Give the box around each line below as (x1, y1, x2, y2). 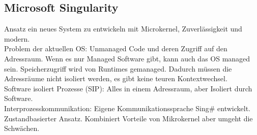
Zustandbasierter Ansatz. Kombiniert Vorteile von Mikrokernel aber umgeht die (4, 113, 253, 123)
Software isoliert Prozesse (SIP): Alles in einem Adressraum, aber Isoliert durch (4, 83, 252, 93)
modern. (4, 33, 30, 44)
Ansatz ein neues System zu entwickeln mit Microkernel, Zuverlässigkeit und (4, 23, 242, 34)
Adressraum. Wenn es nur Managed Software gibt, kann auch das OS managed (4, 53, 250, 63)
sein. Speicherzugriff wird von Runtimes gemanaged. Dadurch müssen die (4, 63, 232, 74)
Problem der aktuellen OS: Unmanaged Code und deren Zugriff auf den (4, 43, 227, 54)
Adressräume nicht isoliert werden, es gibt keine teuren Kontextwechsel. (4, 73, 227, 84)
